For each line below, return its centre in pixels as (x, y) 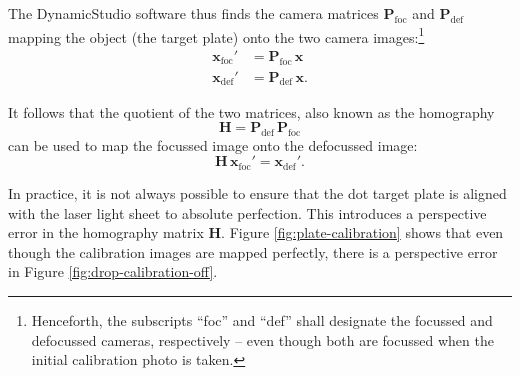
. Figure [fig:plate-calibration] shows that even (362, 232)
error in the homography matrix (106, 232)
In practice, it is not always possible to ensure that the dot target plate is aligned (257, 192)
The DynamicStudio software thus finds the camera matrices (193, 13)
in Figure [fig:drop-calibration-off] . (113, 271)
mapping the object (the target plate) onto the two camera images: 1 (216, 35)
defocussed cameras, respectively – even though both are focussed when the (262, 339)
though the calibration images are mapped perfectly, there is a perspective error (253, 251)
